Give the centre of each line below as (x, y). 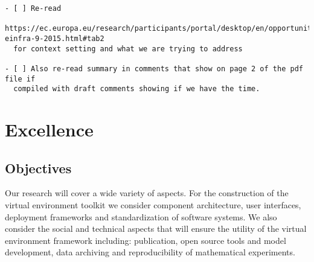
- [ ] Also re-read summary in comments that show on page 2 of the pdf (154, 69)
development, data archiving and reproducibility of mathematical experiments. (150, 252)
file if (20, 79)
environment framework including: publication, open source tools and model (146, 240)
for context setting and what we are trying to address (128, 49)
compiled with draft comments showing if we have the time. (137, 89)
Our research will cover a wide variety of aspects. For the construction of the (147, 193)
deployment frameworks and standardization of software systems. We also (141, 216)
